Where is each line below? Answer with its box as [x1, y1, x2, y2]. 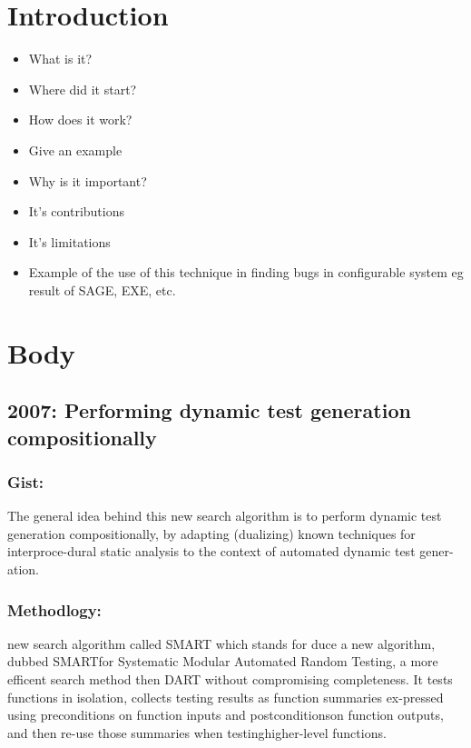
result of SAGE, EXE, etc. [28, 280, 176, 299]
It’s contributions [28, 202, 125, 221]
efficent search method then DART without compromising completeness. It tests [7, 670, 453, 689]
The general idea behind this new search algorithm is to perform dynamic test [7, 506, 442, 525]
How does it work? [28, 110, 132, 129]
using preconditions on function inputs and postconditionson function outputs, [7, 705, 444, 724]
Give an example [28, 140, 123, 159]
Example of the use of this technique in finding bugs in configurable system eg [28, 263, 464, 282]
